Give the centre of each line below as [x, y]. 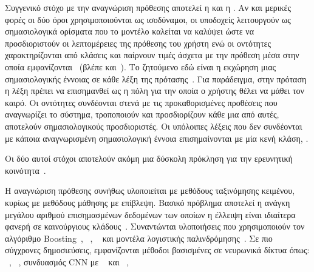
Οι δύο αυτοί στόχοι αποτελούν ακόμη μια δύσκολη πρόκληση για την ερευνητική [149, 158]
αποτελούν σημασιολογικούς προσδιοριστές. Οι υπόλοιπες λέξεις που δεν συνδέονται [154, 126]
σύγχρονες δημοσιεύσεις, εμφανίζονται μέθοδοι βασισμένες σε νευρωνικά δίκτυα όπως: [157, 250]
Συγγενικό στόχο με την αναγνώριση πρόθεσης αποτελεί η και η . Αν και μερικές [148, 7]
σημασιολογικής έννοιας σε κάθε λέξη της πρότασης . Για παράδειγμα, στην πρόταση [156, 78]
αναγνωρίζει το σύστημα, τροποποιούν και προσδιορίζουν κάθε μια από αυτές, [142, 114]
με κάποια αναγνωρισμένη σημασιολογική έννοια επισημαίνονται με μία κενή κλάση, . [157, 138]
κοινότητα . [26, 170]
